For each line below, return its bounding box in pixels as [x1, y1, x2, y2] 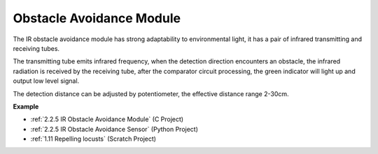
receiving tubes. [13, 44, 59, 52]
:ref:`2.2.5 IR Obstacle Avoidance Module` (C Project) [30, 115, 184, 123]
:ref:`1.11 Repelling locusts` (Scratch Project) [30, 134, 157, 143]
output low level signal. [13, 77, 80, 85]
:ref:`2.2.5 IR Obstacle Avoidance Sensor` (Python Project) [30, 125, 199, 133]
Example [13, 102, 39, 111]
